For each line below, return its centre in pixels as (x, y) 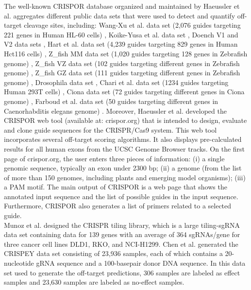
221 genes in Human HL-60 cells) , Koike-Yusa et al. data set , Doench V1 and (121, 34)
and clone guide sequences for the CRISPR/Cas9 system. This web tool (110, 129)
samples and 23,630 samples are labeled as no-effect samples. (94, 282)
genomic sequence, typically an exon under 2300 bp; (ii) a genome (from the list (123, 168)
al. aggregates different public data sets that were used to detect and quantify (120, 15)
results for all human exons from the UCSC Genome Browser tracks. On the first (125, 148)
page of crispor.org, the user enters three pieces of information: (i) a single (114, 158)
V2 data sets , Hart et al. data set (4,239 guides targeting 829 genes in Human (121, 44)
